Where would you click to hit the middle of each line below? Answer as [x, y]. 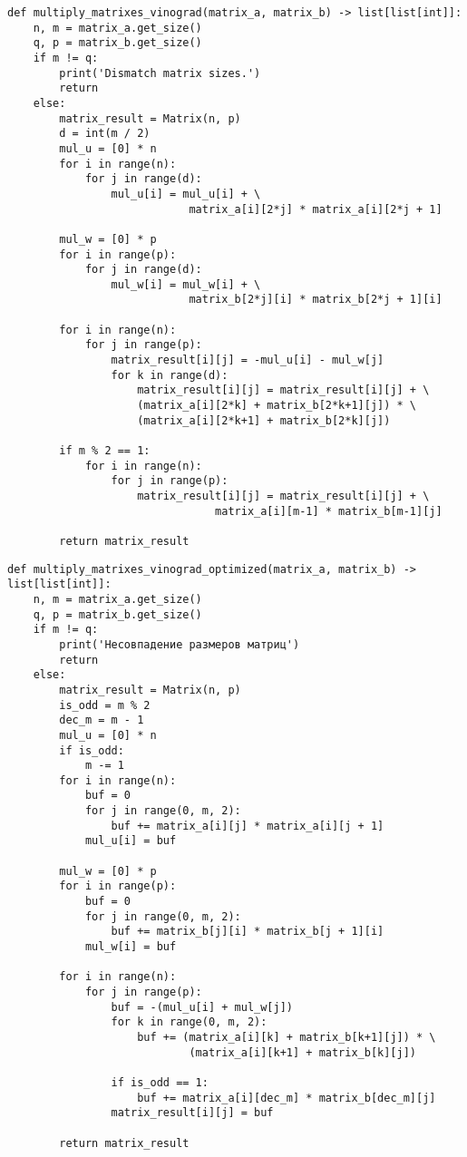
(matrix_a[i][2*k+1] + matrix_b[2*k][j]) [264, 420]
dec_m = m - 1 [102, 720]
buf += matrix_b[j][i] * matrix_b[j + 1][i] [248, 932]
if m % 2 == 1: [105, 451]
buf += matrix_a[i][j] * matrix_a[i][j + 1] [248, 826]
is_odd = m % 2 [105, 705]
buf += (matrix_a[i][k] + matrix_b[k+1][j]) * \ [287, 1037]
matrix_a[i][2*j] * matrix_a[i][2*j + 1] [316, 209]
